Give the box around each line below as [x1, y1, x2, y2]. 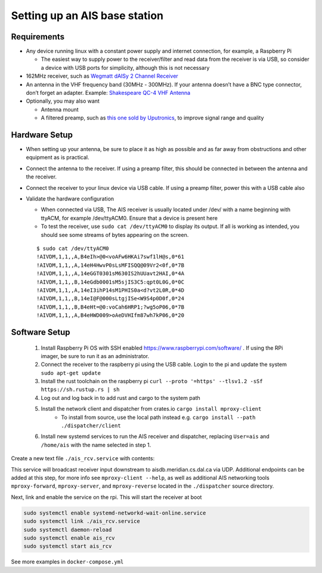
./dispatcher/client [61, 423, 122, 429]
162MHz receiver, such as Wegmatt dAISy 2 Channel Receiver [26, 72, 178, 80]
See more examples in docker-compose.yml [11, 558, 124, 565]
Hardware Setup [11, 130, 73, 140]
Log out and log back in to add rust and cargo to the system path [41, 394, 201, 401]
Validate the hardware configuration [26, 195, 114, 202]
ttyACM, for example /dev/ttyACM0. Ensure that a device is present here [41, 214, 218, 221]
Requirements [11, 32, 65, 42]
